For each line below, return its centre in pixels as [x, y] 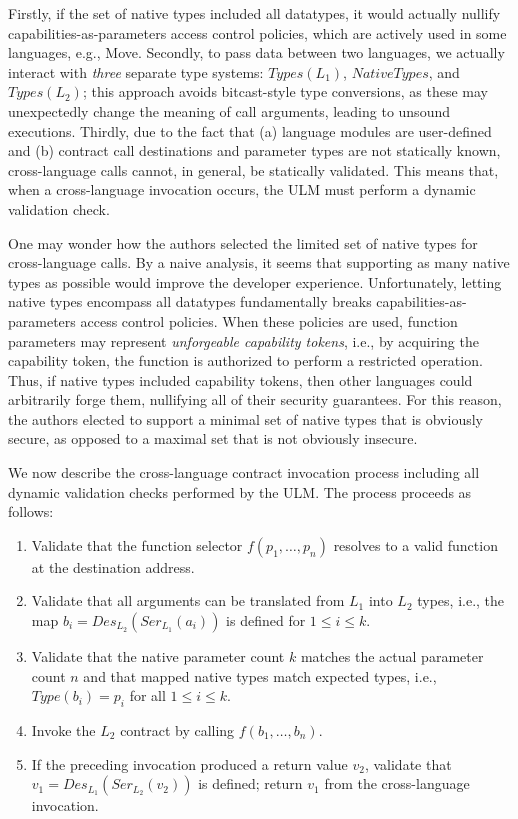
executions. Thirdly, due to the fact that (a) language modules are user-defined [250, 130]
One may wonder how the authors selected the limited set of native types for [243, 242]
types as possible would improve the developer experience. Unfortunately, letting [255, 281]
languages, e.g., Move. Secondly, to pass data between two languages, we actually [256, 52]
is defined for [266, 620]
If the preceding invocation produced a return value [189, 763]
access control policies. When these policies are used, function [269, 320]
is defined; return [250, 783]
